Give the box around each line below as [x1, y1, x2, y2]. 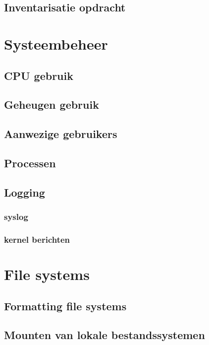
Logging [4, 184, 45, 200]
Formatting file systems [4, 298, 127, 313]
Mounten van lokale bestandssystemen [4, 327, 205, 343]
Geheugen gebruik [4, 97, 99, 112]
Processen [4, 155, 56, 170]
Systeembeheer [4, 33, 108, 54]
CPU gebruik [4, 68, 73, 83]
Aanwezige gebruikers [4, 126, 117, 141]
